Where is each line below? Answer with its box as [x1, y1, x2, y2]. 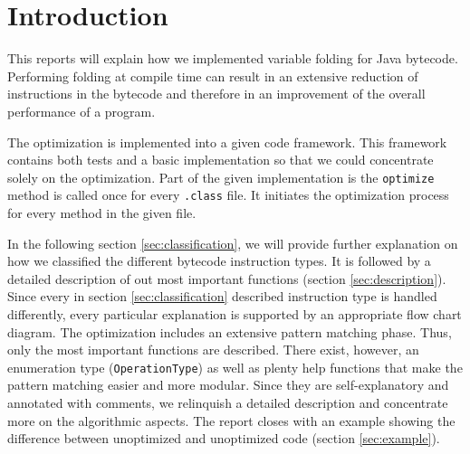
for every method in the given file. [7, 203, 197, 222]
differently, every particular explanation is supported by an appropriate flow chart [7, 304, 462, 323]
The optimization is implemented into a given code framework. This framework [7, 132, 447, 151]
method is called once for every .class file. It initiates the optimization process [7, 185, 449, 204]
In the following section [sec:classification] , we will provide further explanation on [7, 233, 458, 252]
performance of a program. [7, 101, 156, 120]
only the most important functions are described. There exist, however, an [7, 340, 419, 359]
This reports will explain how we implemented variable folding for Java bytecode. [7, 49, 458, 68]
